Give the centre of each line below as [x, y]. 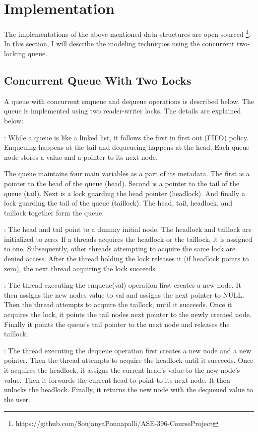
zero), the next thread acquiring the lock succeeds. [81, 268]
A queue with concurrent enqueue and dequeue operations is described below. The [129, 101]
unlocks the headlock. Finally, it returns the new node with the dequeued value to [129, 389]
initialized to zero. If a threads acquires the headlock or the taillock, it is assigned [128, 239]
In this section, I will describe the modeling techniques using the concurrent [119, 44]
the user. [17, 399]
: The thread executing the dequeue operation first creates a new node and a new [128, 350]
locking [15, 53]
